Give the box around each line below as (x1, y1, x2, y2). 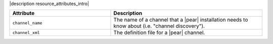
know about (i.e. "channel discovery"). (113, 22, 205, 29)
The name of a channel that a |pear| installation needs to (113, 16, 248, 23)
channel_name (12, 20, 42, 25)
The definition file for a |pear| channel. (113, 29, 205, 36)
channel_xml (12, 30, 40, 35)
